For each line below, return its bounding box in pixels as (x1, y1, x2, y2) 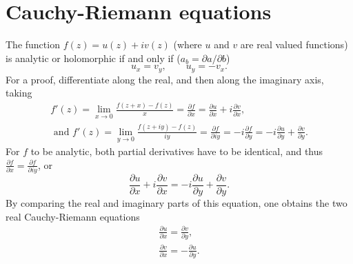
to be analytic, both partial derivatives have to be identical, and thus (30, 144, 323, 159)
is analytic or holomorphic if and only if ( (6, 50, 181, 65)
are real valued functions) (240, 37, 348, 52)
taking (6, 85, 32, 100)
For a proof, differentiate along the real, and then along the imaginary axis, (6, 72, 324, 86)
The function (6, 37, 60, 52)
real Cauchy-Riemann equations (6, 209, 140, 223)
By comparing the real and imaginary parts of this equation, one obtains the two (6, 196, 347, 210)
